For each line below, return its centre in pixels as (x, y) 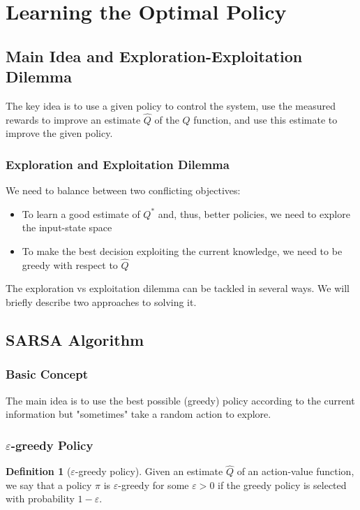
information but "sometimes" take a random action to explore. (138, 414)
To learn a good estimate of (81, 213)
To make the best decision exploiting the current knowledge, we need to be (182, 250)
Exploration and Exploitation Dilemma (118, 164)
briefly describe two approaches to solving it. (101, 301)
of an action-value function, (295, 471)
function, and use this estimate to (265, 119)
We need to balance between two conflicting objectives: (123, 190)
